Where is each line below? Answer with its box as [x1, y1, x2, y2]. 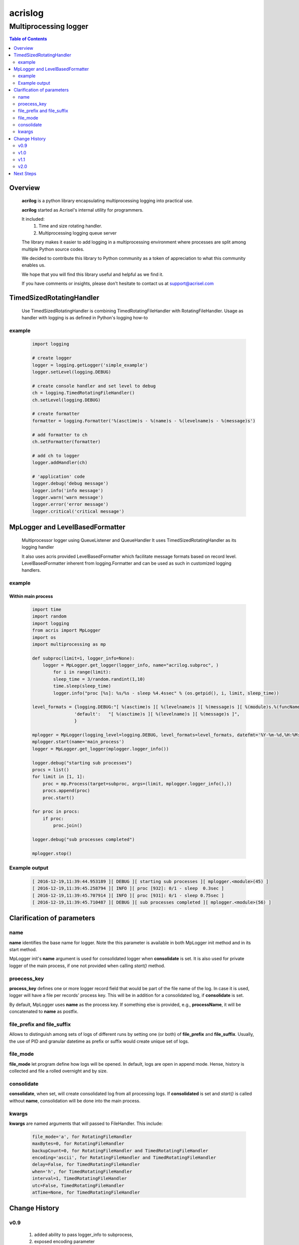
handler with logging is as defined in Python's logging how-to [21, 314, 148, 321]
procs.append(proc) [42, 788, 91, 794]
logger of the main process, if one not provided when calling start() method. [9, 963, 165, 969]
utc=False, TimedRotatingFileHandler [32, 1183, 125, 1188]
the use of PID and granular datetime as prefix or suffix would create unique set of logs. [9, 1038, 189, 1044]
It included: [21, 216, 45, 222]
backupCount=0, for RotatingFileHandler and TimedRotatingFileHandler [32, 1148, 209, 1153]
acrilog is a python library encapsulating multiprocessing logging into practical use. [21, 198, 193, 204]
